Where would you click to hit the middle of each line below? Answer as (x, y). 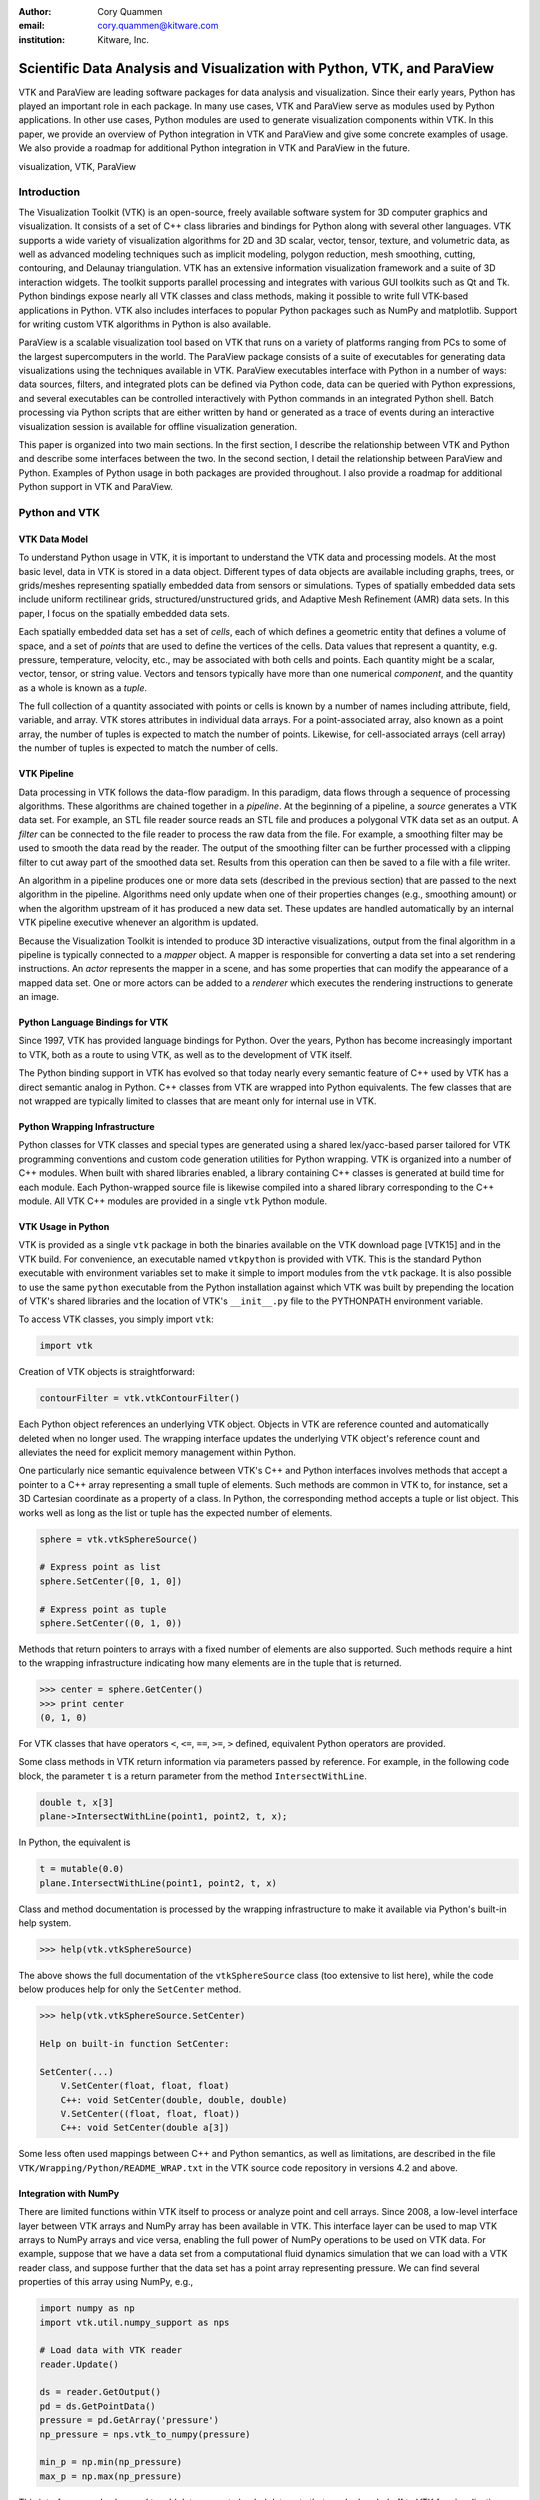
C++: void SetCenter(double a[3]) (145, 2128)
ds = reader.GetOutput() (100, 2392)
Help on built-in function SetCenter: (134, 2044)
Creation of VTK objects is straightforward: (106, 1372)
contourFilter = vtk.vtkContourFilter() (139, 1398)
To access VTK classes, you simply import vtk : (116, 1319)
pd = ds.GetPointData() (98, 2406)
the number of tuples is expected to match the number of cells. (148, 748)
